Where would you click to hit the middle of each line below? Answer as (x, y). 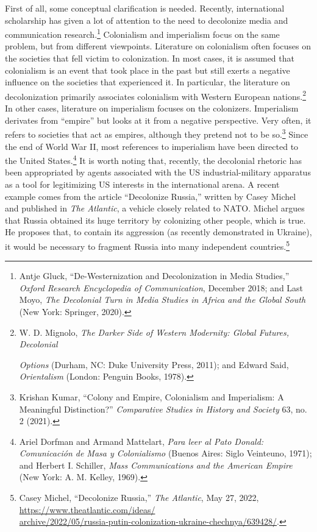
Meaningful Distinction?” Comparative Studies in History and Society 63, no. (163, 409)
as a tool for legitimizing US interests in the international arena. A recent (142, 184)
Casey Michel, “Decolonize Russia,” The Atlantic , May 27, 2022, (139, 498)
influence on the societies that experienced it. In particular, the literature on (148, 82)
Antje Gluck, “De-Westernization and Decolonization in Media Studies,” (154, 276)
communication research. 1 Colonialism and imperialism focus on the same (142, 33)
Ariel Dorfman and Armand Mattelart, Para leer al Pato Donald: (141, 441)
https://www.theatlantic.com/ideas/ (87, 509)
